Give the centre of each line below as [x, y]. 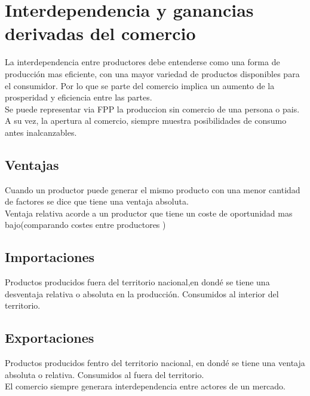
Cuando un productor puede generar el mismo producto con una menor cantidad [153, 189]
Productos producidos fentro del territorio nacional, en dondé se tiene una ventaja [155, 363]
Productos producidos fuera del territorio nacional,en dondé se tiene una [137, 282]
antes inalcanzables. [41, 132]
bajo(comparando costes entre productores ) [85, 225]
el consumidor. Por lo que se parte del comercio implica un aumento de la [140, 85]
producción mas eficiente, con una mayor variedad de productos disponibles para [152, 73]
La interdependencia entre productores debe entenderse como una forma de [142, 62]
